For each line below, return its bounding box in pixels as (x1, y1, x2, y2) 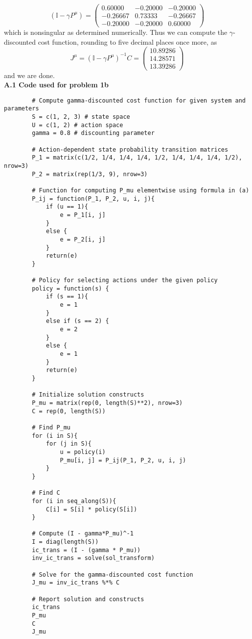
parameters (4, 105, 39, 112)
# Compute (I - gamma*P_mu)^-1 (32, 530, 134, 537)
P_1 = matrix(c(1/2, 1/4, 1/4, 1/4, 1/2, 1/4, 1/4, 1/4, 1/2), (32, 154, 242, 161)
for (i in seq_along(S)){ (32, 497, 116, 505)
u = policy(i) (60, 448, 106, 455)
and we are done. (4, 70, 55, 80)
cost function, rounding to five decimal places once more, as (38, 36, 217, 47)
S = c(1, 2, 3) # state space (32, 113, 130, 120)
